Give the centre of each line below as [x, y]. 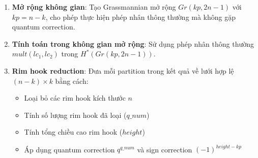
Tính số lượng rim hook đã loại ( [75, 115]
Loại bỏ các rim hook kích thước [75, 98]
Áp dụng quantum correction [69, 149]
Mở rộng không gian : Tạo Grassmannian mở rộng [94, 7]
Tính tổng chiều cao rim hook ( [73, 132]
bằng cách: [72, 81]
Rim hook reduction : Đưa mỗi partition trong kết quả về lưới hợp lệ [123, 70]
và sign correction [165, 149]
